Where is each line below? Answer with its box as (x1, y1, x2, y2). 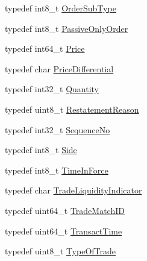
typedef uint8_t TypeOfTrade (5, 245, 116, 257)
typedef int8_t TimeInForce (5, 163, 108, 176)
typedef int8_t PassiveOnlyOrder (5, 22, 128, 34)
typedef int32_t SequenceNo (5, 123, 110, 136)
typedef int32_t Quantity (5, 83, 99, 95)
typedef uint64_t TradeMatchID (5, 204, 125, 216)
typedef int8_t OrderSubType (5, 2, 116, 14)
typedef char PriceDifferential (5, 62, 114, 75)
